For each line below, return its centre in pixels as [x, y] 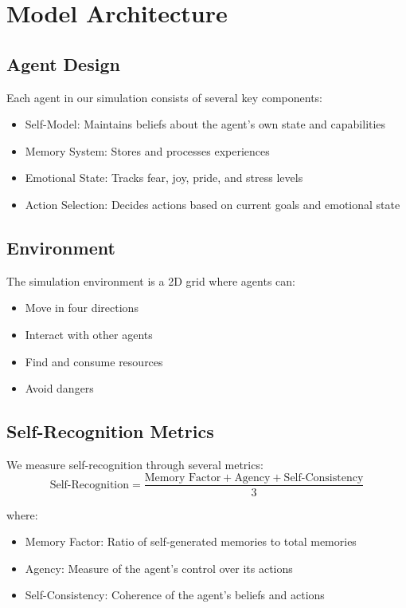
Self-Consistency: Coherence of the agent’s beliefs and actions [175, 595]
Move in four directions [82, 308]
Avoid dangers [59, 388]
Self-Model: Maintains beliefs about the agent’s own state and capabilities [205, 124]
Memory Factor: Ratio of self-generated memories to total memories [191, 541]
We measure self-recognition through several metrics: [135, 464]
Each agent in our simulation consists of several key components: [164, 97]
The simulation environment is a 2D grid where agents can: [151, 280]
